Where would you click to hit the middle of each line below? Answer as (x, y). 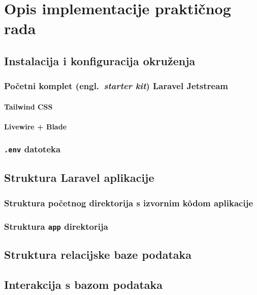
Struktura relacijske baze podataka (98, 254)
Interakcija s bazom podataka (84, 285)
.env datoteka (33, 149)
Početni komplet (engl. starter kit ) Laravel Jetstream (116, 86)
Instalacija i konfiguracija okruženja (100, 60)
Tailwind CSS (28, 106)
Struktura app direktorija (56, 226)
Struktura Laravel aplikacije (79, 178)
